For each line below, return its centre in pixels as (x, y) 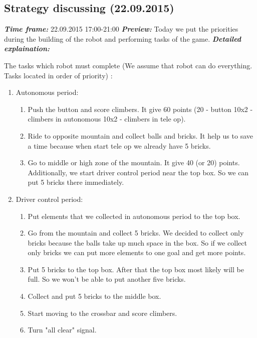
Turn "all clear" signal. (62, 330)
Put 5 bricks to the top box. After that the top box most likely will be (136, 269)
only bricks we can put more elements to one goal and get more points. (137, 252)
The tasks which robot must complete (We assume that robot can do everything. (128, 65)
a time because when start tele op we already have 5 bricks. (119, 145)
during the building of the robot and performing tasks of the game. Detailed (123, 38)
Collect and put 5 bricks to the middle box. (94, 296)
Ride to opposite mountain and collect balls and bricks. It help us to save (140, 135)
